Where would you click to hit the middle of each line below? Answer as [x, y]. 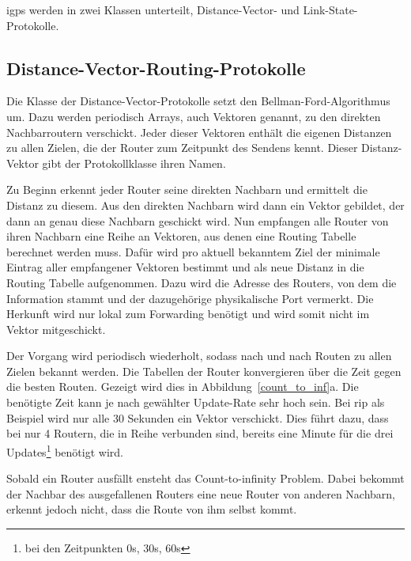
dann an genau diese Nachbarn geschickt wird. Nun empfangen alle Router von [198, 220]
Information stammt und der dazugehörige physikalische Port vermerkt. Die [190, 298]
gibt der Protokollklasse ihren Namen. [134, 163]
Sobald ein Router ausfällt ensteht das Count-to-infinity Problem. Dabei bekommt [205, 478]
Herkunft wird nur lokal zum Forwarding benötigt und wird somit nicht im [188, 314]
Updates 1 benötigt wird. [65, 450]
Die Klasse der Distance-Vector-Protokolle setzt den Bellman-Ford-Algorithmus [198, 101]
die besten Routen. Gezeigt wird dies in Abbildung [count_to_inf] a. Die [183, 387]
